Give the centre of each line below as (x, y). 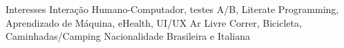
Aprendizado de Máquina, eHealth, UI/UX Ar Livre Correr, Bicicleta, (154, 22)
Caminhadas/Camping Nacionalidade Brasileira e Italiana (128, 36)
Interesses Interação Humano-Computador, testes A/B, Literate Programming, (172, 9)
